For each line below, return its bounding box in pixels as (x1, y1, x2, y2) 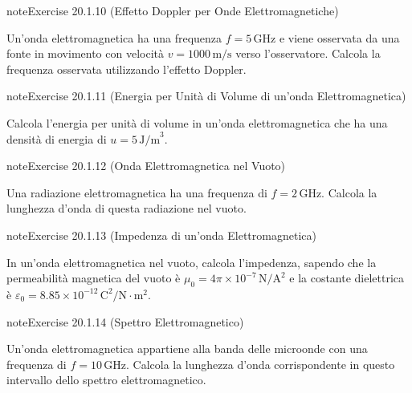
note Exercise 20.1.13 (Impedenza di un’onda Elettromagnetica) (6, 226, 316, 243)
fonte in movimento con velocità (6, 45, 164, 62)
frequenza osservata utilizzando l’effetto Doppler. (6, 60, 247, 77)
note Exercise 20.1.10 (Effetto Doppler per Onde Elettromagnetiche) (6, 2, 339, 18)
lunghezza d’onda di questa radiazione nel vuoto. (6, 200, 247, 217)
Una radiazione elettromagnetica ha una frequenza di (6, 184, 267, 201)
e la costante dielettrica (289, 269, 405, 286)
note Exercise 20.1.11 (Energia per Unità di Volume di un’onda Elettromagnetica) (6, 87, 406, 104)
